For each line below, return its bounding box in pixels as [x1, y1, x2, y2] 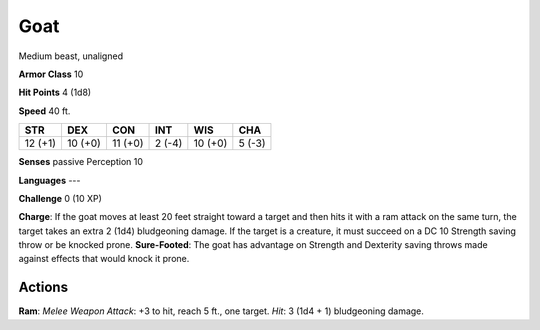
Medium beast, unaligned [18, 50, 124, 62]
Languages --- [18, 174, 81, 186]
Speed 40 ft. [18, 105, 71, 117]
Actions [18, 279, 69, 296]
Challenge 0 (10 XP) [18, 192, 102, 204]
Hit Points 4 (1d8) [18, 86, 92, 99]
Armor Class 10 [18, 68, 84, 80]
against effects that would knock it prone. [18, 253, 190, 265]
